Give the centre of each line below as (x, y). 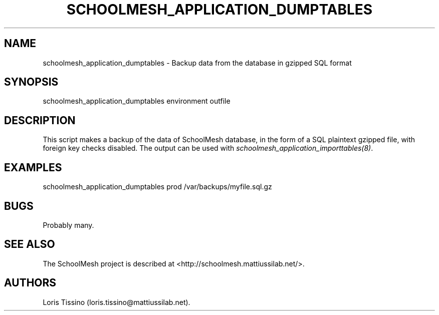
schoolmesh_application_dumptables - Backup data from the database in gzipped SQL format (197, 63)
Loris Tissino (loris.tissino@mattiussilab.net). (117, 302)
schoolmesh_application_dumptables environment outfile (137, 101)
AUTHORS (30, 283)
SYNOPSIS (31, 82)
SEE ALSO (30, 244)
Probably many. (68, 225)
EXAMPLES (33, 167)
